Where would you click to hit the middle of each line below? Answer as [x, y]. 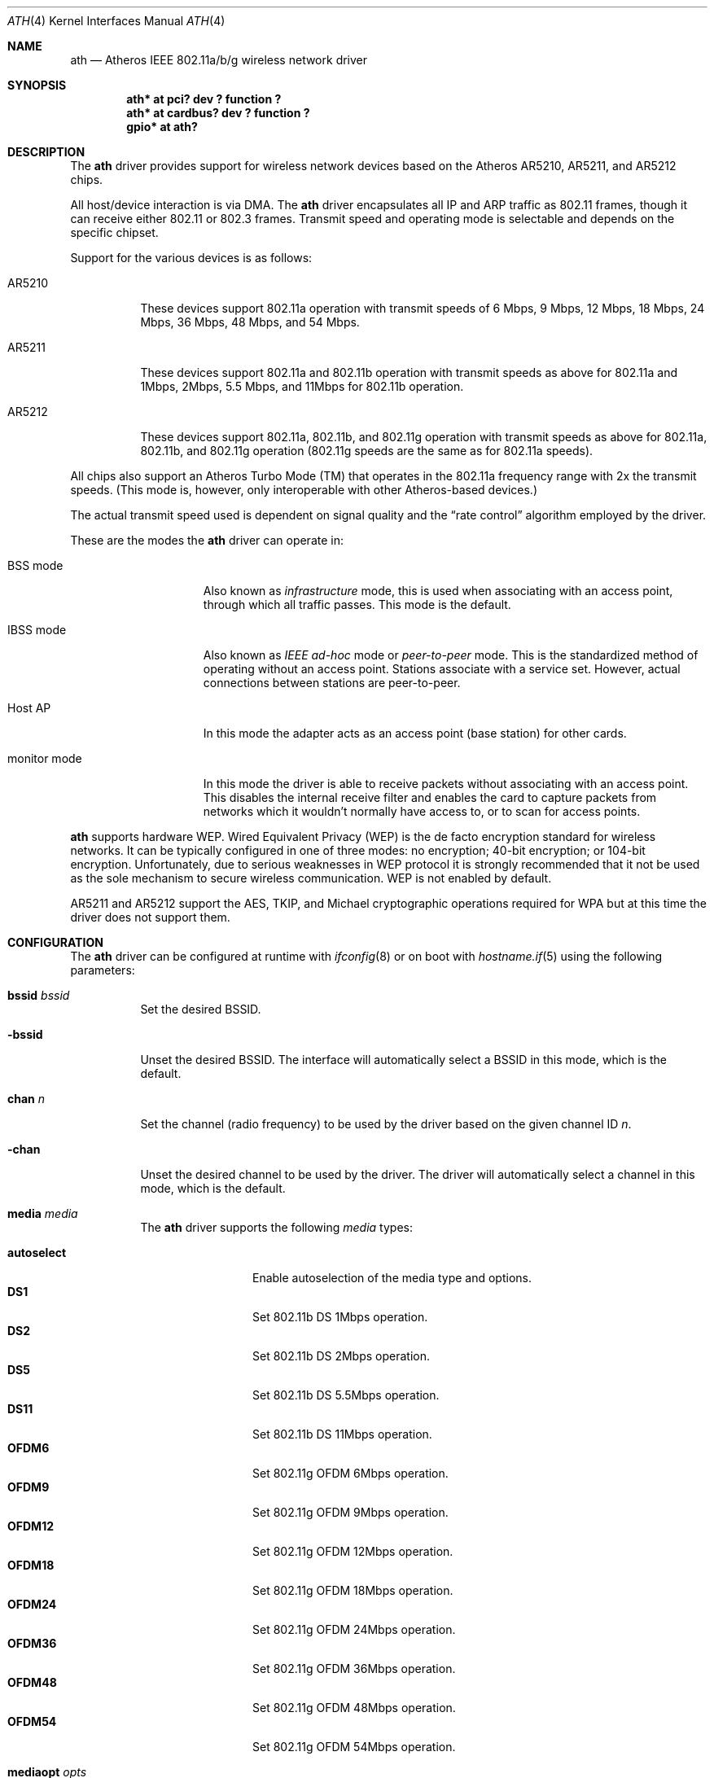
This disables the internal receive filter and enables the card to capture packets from [430, 797]
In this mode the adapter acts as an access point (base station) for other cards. [415, 733]
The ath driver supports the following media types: [276, 1227]
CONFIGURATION [55, 942]
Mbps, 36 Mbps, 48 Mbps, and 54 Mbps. [250, 322]
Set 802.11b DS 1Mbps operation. [340, 1317]
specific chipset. [114, 232]
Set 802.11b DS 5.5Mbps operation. [346, 1395]
